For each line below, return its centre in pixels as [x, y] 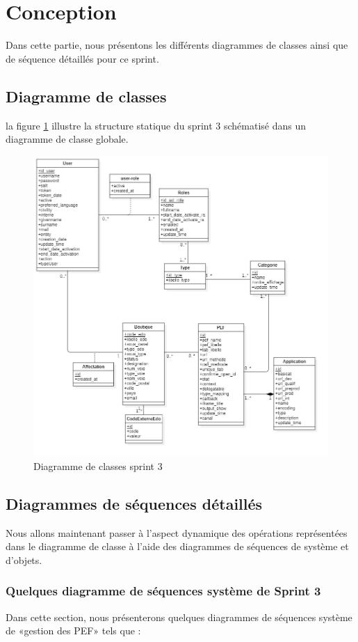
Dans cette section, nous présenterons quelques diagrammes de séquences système [179, 617]
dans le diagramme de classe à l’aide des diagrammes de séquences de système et [177, 546]
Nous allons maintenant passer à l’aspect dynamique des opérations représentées [177, 532]
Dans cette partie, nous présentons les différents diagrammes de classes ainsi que [177, 45]
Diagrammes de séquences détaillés [134, 503]
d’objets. [24, 559]
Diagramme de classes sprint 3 [98, 465]
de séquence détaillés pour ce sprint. [82, 58]
